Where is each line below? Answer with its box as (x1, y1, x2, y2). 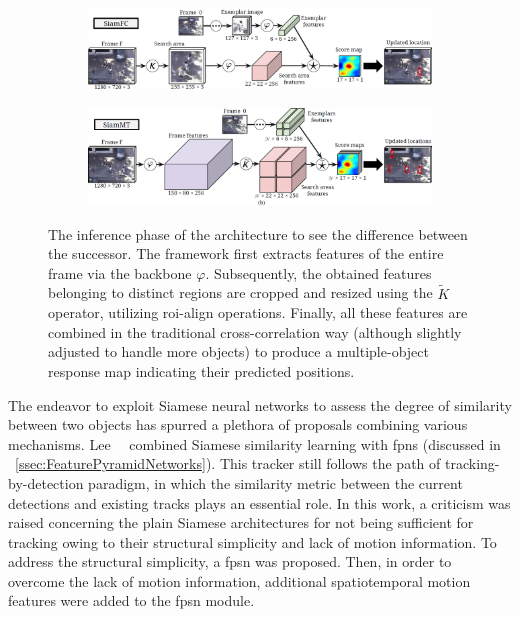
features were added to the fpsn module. (8, 590, 255, 611)
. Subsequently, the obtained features (205, 262, 432, 283)
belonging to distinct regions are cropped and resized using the (48, 282, 433, 303)
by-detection (8, 472, 84, 493)
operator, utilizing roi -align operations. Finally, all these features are (48, 302, 468, 323)
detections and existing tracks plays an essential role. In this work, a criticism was (8, 492, 511, 513)
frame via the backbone (48, 262, 192, 283)
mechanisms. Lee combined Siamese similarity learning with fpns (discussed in (8, 433, 501, 454)
